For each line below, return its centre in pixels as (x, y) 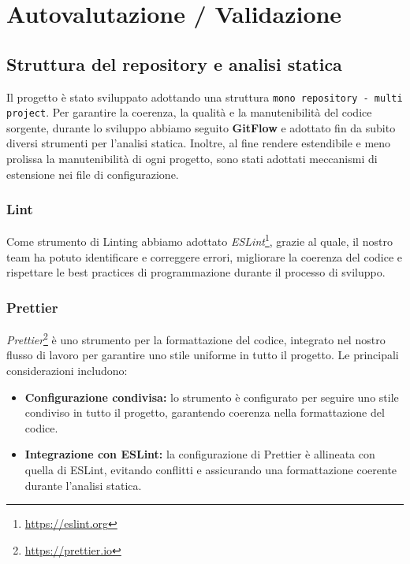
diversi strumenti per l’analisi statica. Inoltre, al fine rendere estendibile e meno (199, 143)
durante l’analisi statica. (83, 485)
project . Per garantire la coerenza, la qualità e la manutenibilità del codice (189, 112)
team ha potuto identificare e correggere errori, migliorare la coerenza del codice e (205, 256)
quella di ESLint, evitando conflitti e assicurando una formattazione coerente (211, 469)
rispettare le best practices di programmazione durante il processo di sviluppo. (196, 272)
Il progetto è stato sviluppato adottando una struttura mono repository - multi (205, 96)
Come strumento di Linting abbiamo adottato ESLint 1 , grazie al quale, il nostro (199, 240)
